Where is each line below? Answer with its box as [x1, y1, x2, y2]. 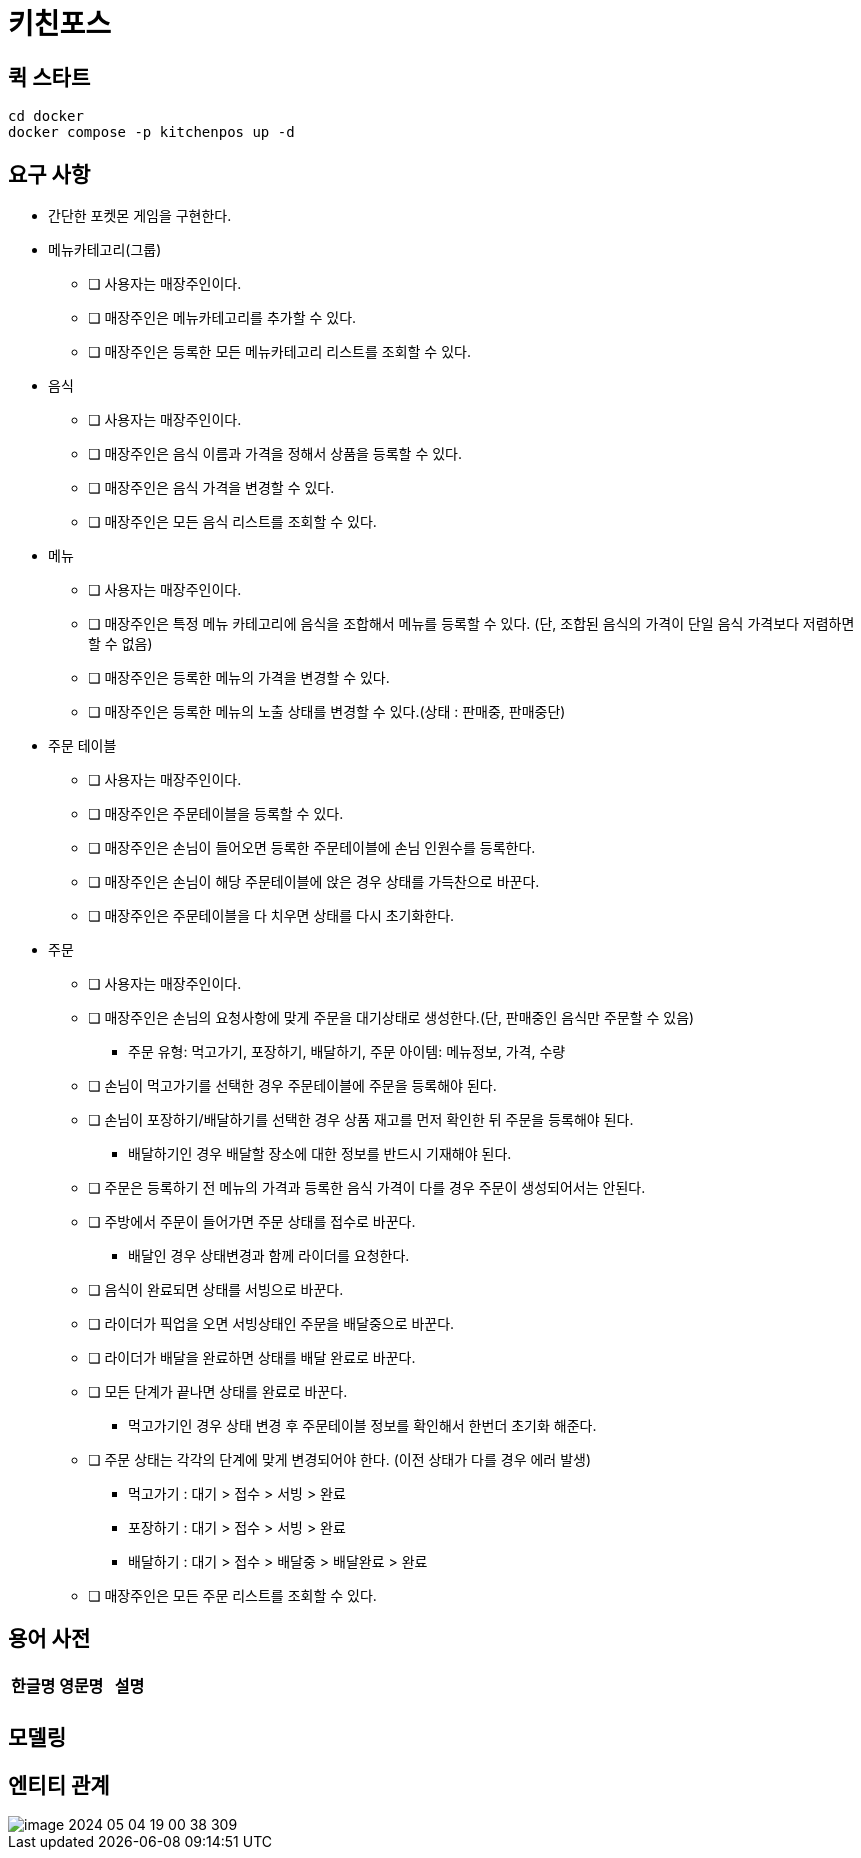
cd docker [8, 108, 84, 125]
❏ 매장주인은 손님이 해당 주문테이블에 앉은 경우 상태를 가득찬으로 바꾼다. [88, 873, 540, 891]
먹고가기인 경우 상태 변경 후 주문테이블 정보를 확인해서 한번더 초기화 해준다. [128, 1417, 597, 1435]
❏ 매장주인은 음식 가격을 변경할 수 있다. [88, 479, 335, 497]
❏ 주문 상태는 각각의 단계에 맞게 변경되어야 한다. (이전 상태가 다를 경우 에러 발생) [88, 1451, 592, 1469]
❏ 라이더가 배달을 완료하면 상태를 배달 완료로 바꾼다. [88, 1349, 416, 1367]
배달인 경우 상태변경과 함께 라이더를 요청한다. [128, 1247, 410, 1265]
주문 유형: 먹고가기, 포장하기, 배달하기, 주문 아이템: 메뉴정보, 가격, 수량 [128, 1043, 566, 1061]
